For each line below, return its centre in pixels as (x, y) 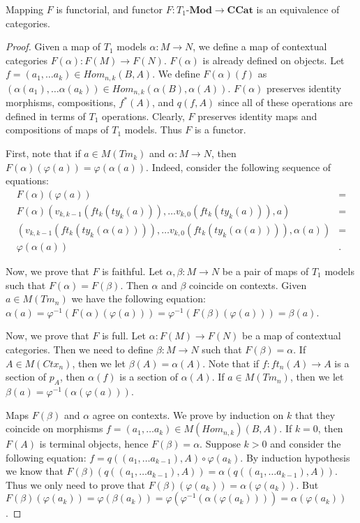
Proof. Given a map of (53, 46)
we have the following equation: (138, 299)
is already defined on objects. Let (273, 60)
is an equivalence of (298, 9)
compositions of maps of (57, 130)
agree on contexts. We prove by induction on (188, 414)
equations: (27, 181)
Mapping (25, 9)
